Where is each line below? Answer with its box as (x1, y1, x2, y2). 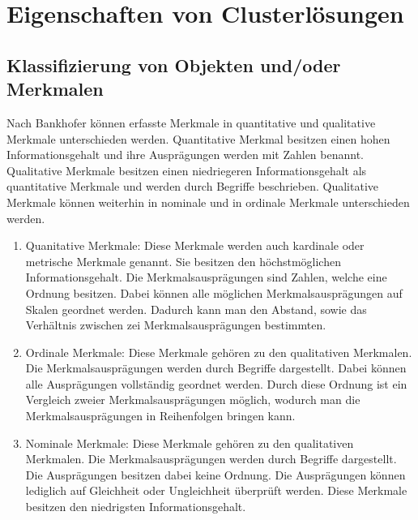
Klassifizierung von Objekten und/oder (6, 52, 341, 77)
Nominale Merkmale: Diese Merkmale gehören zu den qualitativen (25, 434, 354, 451)
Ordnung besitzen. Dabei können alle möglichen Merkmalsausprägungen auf (25, 284, 403, 301)
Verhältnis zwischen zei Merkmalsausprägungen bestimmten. (25, 316, 326, 333)
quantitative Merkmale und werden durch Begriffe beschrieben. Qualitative (6, 178, 378, 195)
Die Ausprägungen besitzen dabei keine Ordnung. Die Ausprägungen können (25, 466, 406, 483)
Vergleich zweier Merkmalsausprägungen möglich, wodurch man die (25, 391, 360, 408)
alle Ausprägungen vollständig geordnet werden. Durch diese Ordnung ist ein (25, 375, 407, 392)
